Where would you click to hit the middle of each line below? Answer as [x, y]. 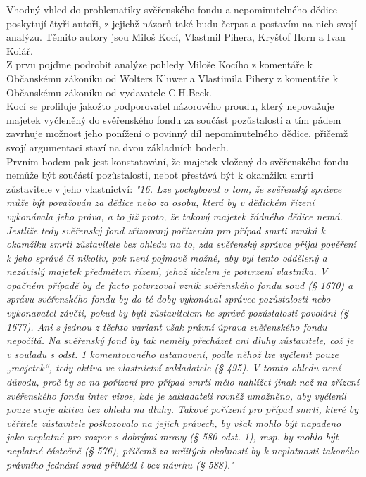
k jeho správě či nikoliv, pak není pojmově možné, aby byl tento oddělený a [167, 257]
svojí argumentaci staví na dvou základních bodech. [118, 147]
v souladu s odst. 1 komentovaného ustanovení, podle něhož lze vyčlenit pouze [172, 354]
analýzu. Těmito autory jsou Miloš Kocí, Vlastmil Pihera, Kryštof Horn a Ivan [176, 37]
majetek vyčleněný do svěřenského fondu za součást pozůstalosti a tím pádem [174, 119]
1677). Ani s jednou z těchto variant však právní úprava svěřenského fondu [167, 326]
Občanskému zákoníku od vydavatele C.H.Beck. [109, 92]
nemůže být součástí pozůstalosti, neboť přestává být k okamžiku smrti [160, 175]
